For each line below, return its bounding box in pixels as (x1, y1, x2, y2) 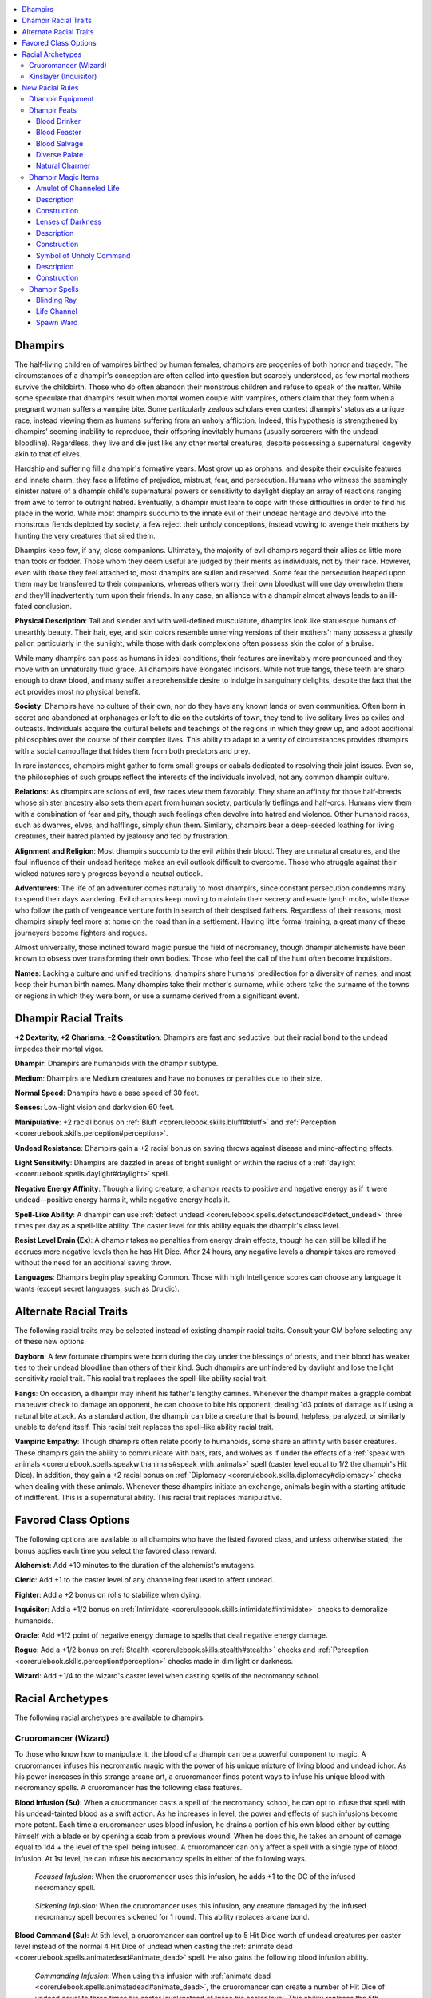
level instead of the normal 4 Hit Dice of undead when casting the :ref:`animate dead (14, 1941, 293, 1951)
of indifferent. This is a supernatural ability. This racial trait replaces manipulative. (14, 1493, 283, 1502)
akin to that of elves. (14, 448, 82, 459)
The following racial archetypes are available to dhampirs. (14, 1713, 205, 1722)
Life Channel (36, 306, 77, 316)
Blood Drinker (36, 116, 81, 125)
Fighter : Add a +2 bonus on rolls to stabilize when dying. (14, 1590, 202, 1599)
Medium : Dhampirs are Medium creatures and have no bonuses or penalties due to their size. (14, 1073, 323, 1083)
